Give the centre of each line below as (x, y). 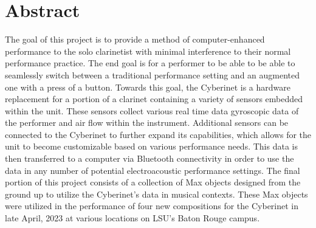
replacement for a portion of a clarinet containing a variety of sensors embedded (154, 99)
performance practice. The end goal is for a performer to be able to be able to (150, 63)
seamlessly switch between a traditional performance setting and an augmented (153, 74)
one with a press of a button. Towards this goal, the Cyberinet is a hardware (148, 87)
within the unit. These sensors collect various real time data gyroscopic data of (152, 110)
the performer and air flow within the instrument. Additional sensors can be (147, 123)
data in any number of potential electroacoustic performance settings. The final (153, 170)
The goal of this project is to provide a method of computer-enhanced (135, 39)
